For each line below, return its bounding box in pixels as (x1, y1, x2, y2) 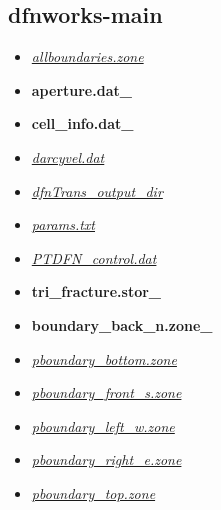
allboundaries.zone (31, 46, 144, 67)
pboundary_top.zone (31, 482, 156, 503)
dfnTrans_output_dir (31, 180, 163, 201)
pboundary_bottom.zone (31, 348, 177, 369)
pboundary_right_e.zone (31, 449, 182, 470)
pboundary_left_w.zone (31, 415, 175, 436)
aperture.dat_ (31, 79, 132, 100)
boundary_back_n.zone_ (31, 314, 213, 335)
